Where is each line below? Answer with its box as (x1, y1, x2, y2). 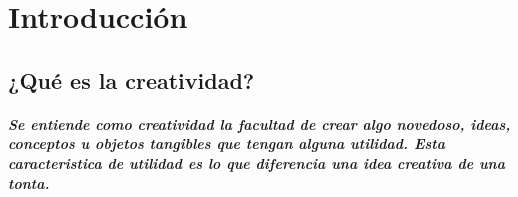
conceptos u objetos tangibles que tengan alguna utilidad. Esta (8, 133, 445, 154)
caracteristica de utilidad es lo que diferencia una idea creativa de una (8, 152, 505, 173)
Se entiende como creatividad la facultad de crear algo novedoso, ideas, (8, 113, 511, 134)
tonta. (8, 172, 50, 193)
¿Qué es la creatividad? (8, 64, 255, 95)
